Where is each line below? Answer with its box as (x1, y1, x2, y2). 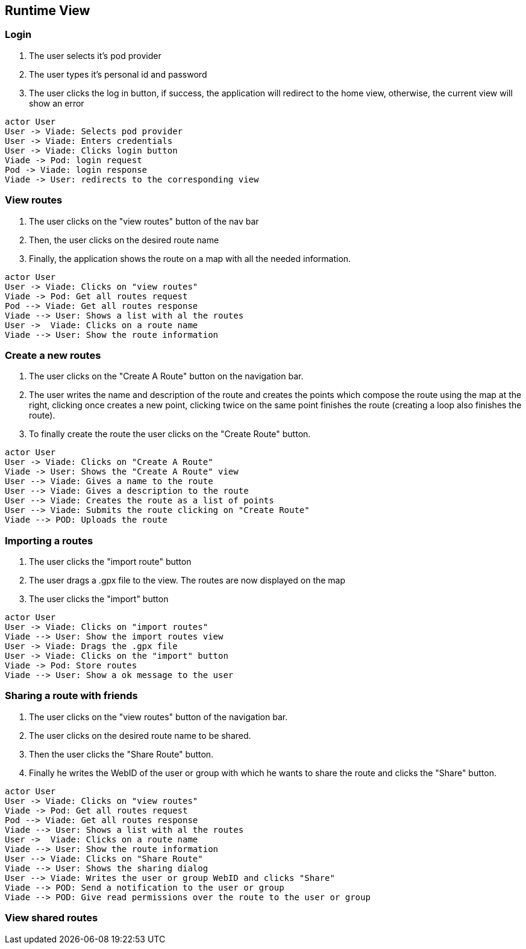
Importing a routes (5, 534, 93, 547)
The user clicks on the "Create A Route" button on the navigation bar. (29, 371, 304, 382)
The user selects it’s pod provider (29, 50, 161, 61)
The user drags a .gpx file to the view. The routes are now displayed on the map (29, 575, 346, 586)
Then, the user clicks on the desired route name (29, 234, 219, 245)
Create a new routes (5, 349, 101, 361)
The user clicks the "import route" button (29, 556, 192, 567)
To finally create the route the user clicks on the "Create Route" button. (29, 429, 311, 440)
